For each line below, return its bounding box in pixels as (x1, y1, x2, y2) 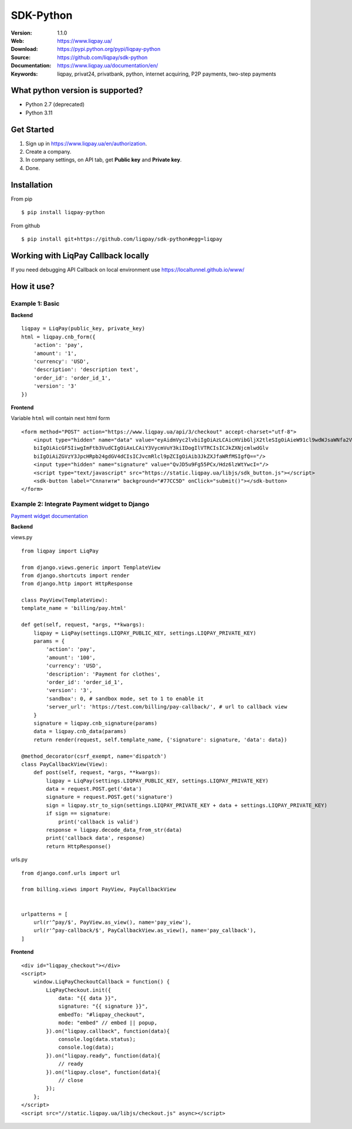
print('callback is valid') (58, 818, 139, 825)
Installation (11, 179, 53, 190)
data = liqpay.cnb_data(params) (33, 728, 127, 735)
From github (11, 222, 40, 229)
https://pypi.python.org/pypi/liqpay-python (57, 46, 161, 53)
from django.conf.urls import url (21, 870, 120, 876)
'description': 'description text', (33, 367, 139, 373)
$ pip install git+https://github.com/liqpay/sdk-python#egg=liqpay (21, 235, 222, 242)
